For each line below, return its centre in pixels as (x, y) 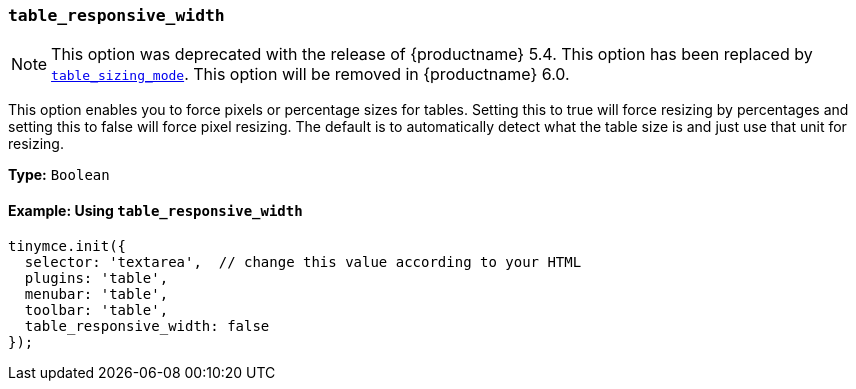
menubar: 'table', (96, 293)
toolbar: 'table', (96, 309)
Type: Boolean (59, 175)
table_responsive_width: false (147, 325)
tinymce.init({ (67, 245)
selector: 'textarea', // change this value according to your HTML (303, 261)
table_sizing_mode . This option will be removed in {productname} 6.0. (310, 74)
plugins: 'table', (96, 277)
